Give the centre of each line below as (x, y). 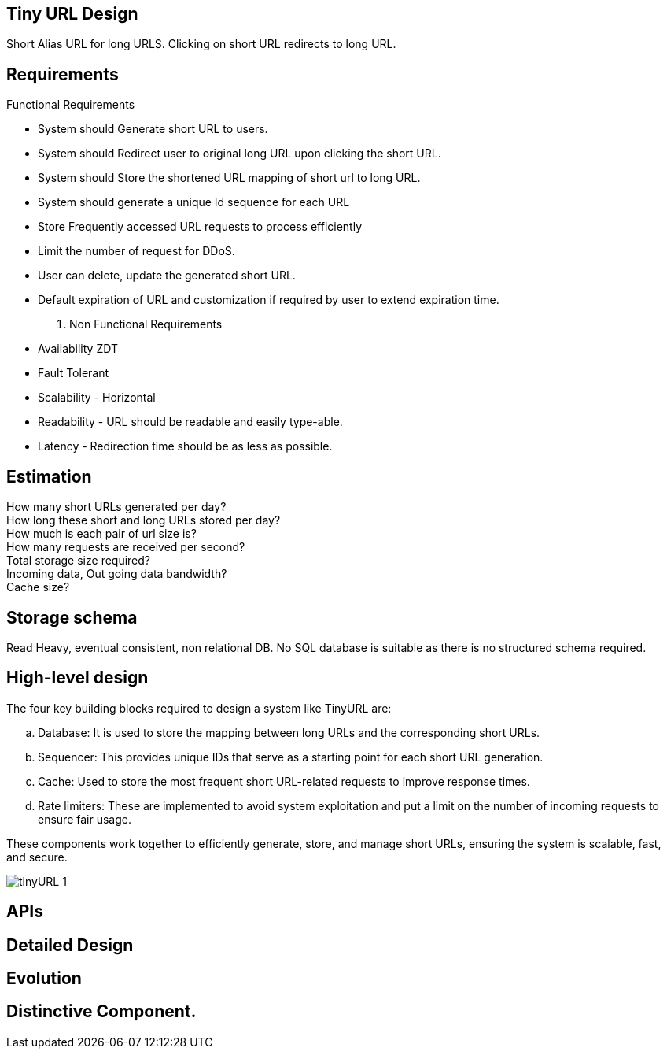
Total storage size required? (78, 561)
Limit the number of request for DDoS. (136, 251)
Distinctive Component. (101, 1012)
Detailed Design (70, 945)
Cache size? (38, 587)
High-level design (77, 678)
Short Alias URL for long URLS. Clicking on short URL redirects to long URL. (201, 44)
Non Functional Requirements (146, 324)
